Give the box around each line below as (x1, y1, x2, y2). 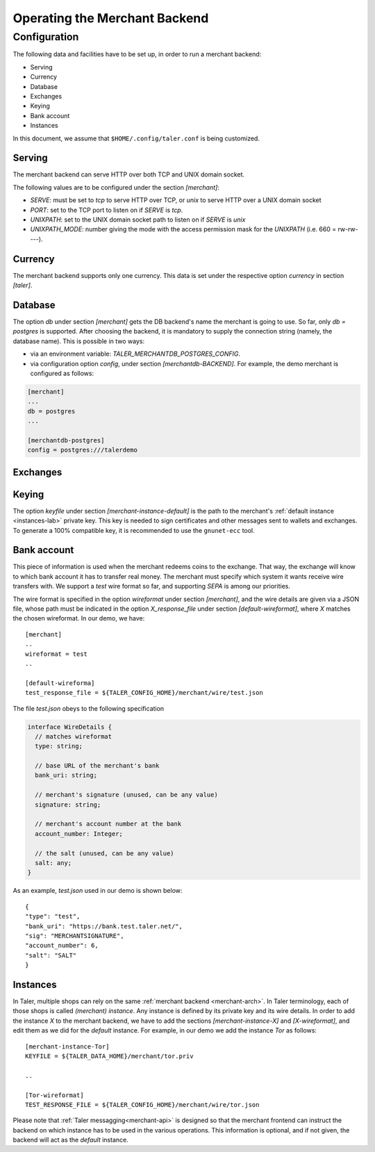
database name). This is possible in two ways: (12, 337, 145, 345)
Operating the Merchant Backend (12, 10, 209, 26)
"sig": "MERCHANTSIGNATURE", (25, 932, 124, 939)
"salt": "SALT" (25, 951, 77, 959)
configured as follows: (30, 369, 94, 377)
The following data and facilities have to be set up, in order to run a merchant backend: (12, 50, 262, 58)
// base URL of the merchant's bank (35, 762, 160, 770)
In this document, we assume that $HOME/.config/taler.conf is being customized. (12, 134, 260, 142)
